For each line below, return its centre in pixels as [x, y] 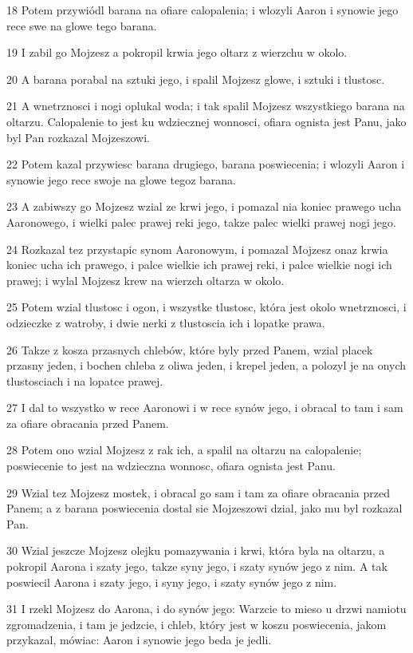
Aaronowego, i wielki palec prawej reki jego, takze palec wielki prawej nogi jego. [201, 222]
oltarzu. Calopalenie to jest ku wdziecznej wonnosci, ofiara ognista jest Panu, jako [206, 121]
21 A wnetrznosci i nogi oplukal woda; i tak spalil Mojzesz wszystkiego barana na [206, 106]
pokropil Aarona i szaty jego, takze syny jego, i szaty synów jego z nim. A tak [197, 566]
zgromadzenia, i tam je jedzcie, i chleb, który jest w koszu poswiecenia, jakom [197, 624]
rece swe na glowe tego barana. [82, 25]
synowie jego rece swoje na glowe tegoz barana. [121, 179]
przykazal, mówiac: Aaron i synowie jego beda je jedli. [139, 640]
